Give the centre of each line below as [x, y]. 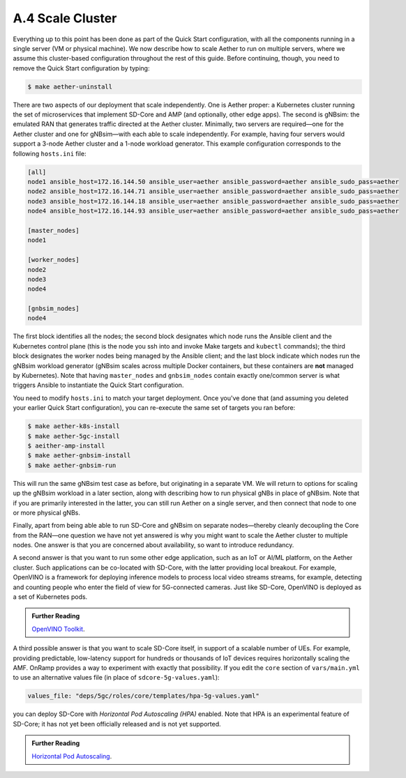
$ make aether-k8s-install [74, 426]
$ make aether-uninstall [70, 86]
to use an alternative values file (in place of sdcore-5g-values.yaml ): [116, 678]
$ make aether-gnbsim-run [72, 465]
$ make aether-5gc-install [74, 436]
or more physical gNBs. [46, 512]
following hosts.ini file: [50, 153]
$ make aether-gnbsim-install [79, 456]
